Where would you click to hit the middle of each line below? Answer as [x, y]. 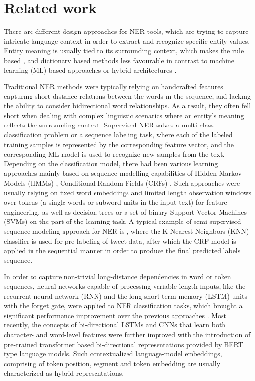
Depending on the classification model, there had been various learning [111, 163]
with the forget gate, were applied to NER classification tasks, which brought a [123, 305]
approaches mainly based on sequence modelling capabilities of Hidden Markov [123, 173]
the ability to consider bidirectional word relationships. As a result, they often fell [127, 106]
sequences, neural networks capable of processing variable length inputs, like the [125, 286]
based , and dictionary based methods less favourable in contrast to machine [119, 60]
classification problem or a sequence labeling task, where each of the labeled [118, 135]
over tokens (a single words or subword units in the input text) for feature [116, 202]
